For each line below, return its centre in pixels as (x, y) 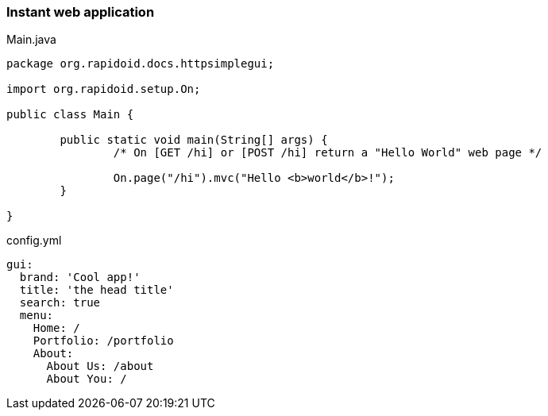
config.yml (34, 241)
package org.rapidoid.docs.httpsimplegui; (141, 64)
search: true (60, 303)
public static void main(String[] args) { (194, 140)
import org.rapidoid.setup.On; (104, 89)
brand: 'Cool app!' (80, 277)
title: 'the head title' (96, 290)
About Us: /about (100, 366)
